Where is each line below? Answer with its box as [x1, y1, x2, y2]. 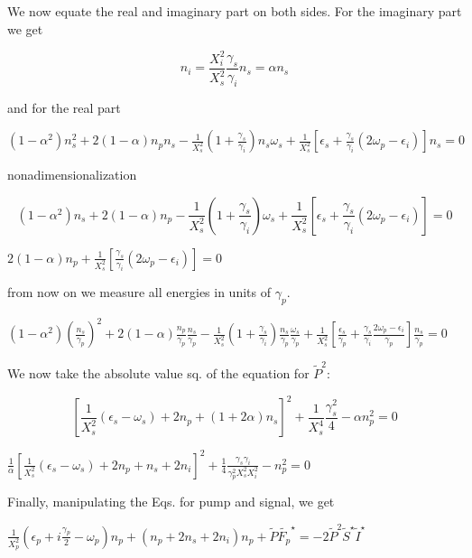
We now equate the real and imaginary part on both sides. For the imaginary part [7, 2, 462, 20]
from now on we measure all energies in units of [7, 283, 271, 302]
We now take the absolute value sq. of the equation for [7, 364, 310, 383]
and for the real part [7, 98, 121, 116]
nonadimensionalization [7, 165, 137, 184]
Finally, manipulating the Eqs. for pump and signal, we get [7, 492, 335, 511]
